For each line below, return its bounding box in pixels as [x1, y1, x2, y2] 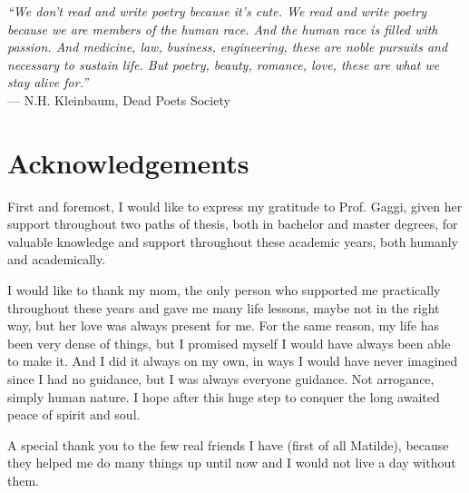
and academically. [7, 250, 106, 269]
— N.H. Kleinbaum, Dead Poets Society [7, 90, 230, 109]
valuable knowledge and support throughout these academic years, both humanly [7, 232, 458, 251]
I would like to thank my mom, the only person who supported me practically [7, 281, 441, 300]
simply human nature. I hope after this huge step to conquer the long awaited [7, 387, 440, 406]
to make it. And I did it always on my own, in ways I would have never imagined [7, 351, 458, 370]
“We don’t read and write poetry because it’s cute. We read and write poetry [7, 2, 427, 20]
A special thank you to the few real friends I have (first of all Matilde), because [7, 435, 449, 454]
